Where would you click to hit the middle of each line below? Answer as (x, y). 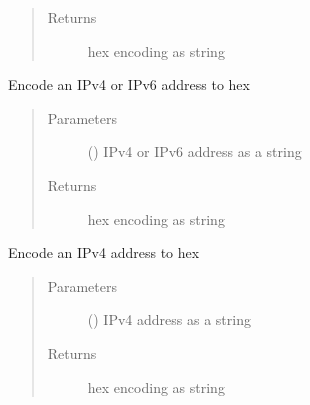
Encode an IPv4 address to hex (104, 252)
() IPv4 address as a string (169, 319)
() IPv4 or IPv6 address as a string (194, 151)
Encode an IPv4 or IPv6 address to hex (129, 84)
